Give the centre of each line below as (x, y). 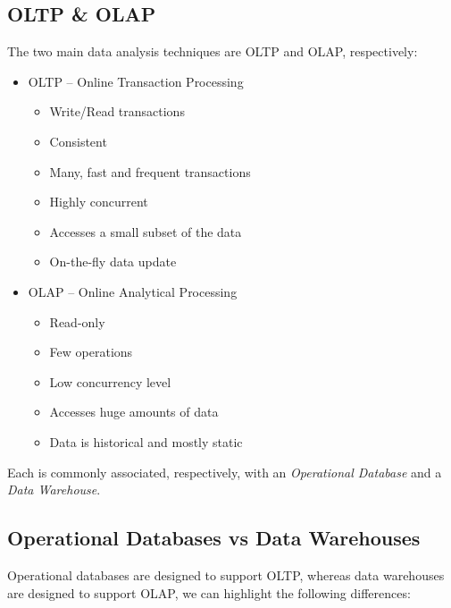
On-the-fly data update (113, 262)
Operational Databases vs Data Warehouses (214, 538)
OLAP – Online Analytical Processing (133, 291)
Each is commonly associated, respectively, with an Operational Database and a (225, 472)
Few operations (91, 352)
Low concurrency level (110, 381)
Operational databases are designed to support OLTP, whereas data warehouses (226, 574)
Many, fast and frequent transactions (150, 171)
